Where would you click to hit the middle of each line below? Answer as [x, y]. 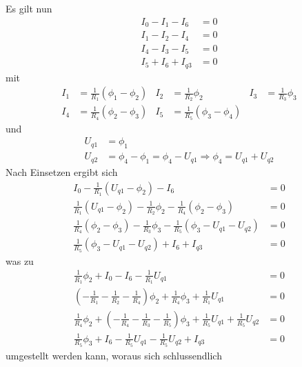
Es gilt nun [29, 8]
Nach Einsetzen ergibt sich [62, 171]
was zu [20, 260]
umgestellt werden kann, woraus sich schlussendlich [114, 355]
